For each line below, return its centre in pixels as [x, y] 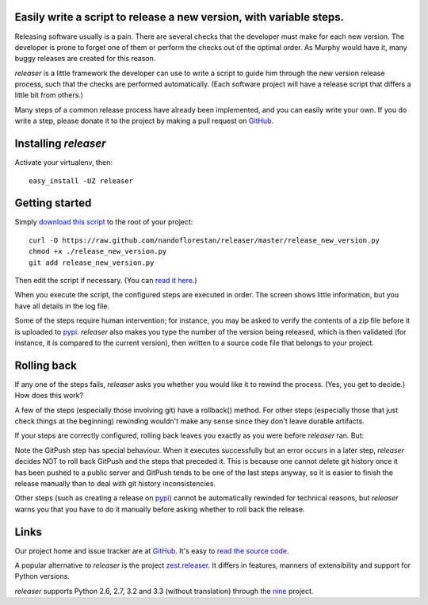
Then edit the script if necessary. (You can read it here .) [106, 281]
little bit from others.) [49, 95]
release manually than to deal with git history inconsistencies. [115, 483]
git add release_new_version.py [92, 262]
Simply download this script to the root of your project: [104, 222]
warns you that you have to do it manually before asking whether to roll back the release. [160, 509]
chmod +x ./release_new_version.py [98, 251]
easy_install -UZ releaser [81, 181]
